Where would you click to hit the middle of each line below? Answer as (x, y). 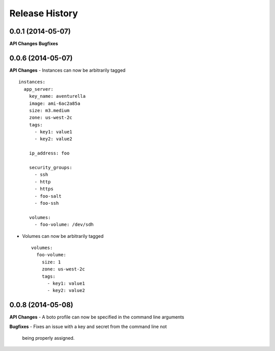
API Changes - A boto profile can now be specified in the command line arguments (97, 317)
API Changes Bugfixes (34, 44)
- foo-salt (48, 196)
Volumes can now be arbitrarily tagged (63, 236)
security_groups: (50, 168)
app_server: (38, 89)
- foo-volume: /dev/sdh (64, 225)
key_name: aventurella (57, 96)
